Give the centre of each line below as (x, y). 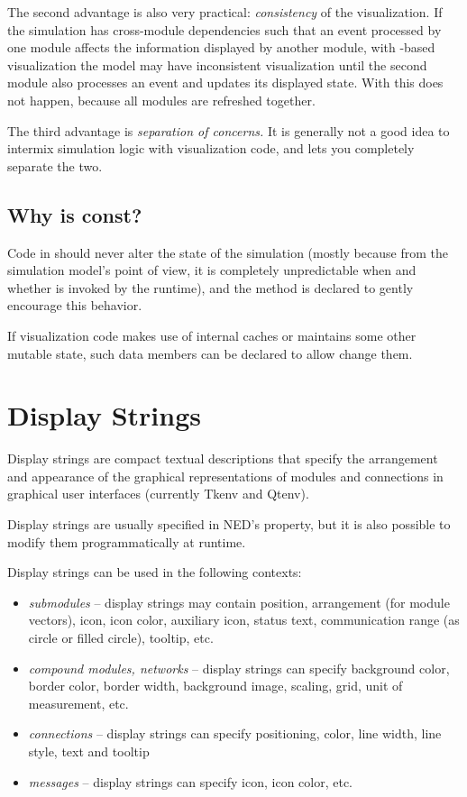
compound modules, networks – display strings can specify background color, (239, 668)
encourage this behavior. (75, 305)
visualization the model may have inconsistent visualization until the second (217, 64)
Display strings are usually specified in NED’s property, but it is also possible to (229, 524)
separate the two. (55, 165)
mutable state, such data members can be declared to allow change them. (210, 353)
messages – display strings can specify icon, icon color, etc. (190, 781)
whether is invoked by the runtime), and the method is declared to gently (211, 287)
